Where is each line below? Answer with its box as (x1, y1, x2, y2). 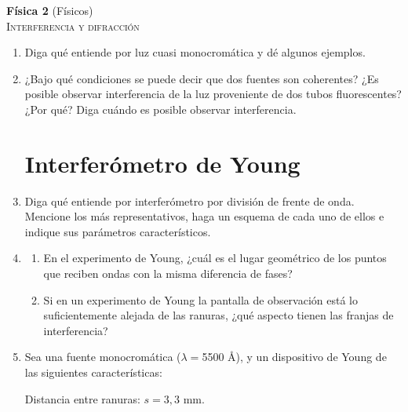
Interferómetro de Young (24, 147, 301, 179)
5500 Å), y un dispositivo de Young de (202, 348, 387, 365)
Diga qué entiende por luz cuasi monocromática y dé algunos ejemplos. (24, 44, 366, 60)
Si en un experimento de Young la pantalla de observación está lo (43, 291, 358, 308)
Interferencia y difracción (6, 17, 140, 34)
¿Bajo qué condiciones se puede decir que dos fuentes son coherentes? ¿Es (24, 70, 379, 86)
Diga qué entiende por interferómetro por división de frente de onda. (24, 192, 355, 209)
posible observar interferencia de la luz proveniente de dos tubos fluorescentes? (24, 86, 402, 102)
